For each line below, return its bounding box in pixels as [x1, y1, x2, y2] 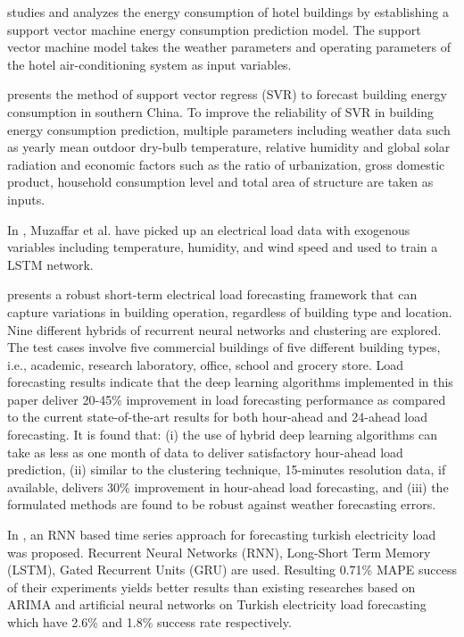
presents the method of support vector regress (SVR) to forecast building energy [7, 85, 447, 104]
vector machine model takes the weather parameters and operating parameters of [7, 38, 452, 56]
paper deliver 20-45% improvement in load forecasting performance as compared [7, 390, 446, 408]
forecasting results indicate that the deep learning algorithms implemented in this [7, 373, 453, 391]
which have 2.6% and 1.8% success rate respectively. [7, 613, 292, 631]
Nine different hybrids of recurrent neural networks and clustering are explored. [7, 320, 442, 339]
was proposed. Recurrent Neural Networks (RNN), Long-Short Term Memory [7, 542, 431, 561]
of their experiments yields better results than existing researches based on [7, 577, 416, 596]
